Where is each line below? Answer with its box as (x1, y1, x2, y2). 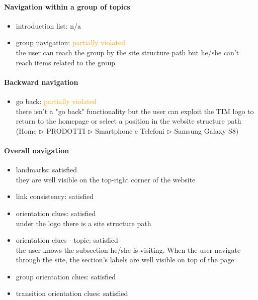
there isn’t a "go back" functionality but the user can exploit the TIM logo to (16, 106, 254, 116)
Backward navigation (4, 76, 78, 87)
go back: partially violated (16, 95, 97, 106)
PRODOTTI (46, 125, 85, 136)
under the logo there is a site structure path (16, 218, 151, 228)
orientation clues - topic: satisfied (16, 235, 118, 245)
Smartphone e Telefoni (95, 125, 164, 136)
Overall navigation (4, 145, 69, 155)
